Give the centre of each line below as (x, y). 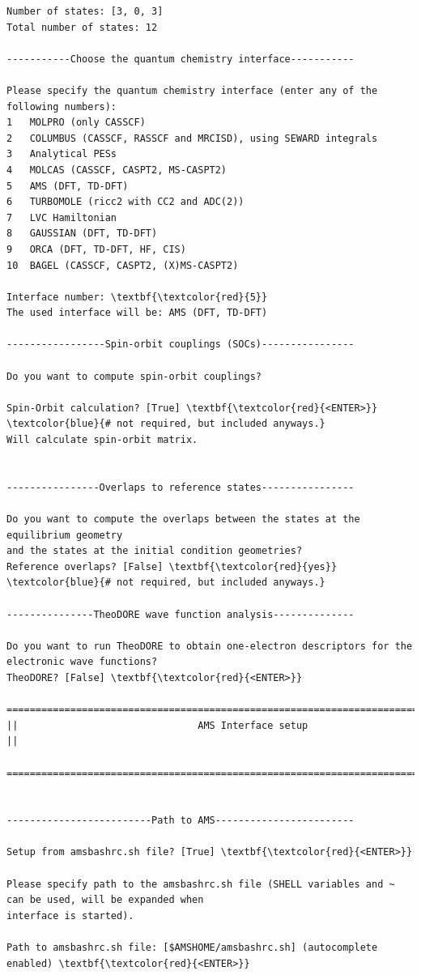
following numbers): (62, 106)
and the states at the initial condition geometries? (155, 551)
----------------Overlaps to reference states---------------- (181, 487)
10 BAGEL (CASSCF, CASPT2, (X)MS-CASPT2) (123, 265)
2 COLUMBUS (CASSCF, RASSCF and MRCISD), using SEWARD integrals (192, 138)
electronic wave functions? (82, 662)
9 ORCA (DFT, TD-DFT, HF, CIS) (96, 249)
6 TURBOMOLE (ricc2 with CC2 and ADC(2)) (125, 202)
